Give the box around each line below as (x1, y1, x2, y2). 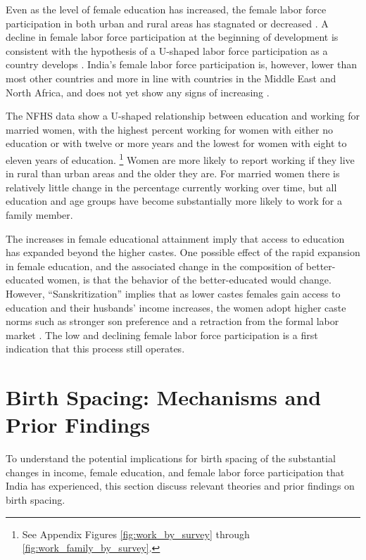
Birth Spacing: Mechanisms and (6, 383, 322, 412)
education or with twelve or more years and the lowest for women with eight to (6, 136, 347, 151)
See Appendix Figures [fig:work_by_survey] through (22, 526, 250, 541)
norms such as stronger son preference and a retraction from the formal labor (6, 314, 339, 329)
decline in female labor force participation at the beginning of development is (6, 30, 339, 44)
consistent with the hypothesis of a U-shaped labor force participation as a (6, 43, 328, 58)
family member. (6, 207, 73, 222)
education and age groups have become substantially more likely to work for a (6, 193, 342, 208)
